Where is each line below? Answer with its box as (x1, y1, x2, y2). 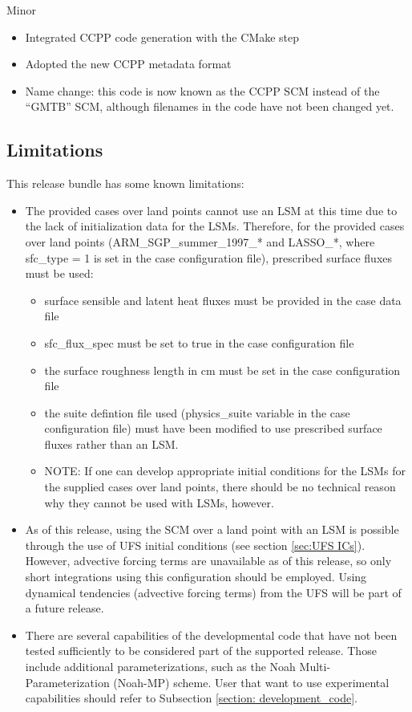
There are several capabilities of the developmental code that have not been (25, 626, 398, 643)
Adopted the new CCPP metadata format (25, 55, 232, 72)
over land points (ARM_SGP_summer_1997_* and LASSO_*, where (25, 233, 375, 250)
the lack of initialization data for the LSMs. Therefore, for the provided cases (25, 218, 405, 234)
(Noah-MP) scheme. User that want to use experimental (113, 673, 390, 690)
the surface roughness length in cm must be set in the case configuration (44, 361, 401, 378)
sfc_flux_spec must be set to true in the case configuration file (44, 334, 354, 351)
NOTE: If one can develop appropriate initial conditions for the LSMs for (44, 462, 406, 479)
